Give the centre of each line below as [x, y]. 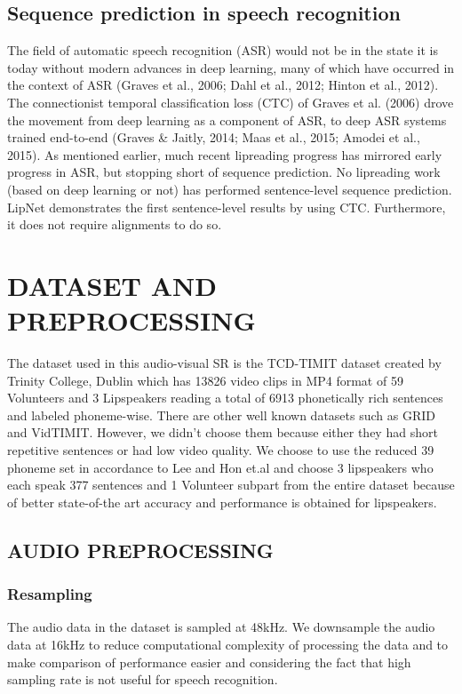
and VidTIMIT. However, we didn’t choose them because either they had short [223, 432]
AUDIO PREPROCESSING [140, 550]
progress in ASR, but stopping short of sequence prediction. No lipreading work [224, 172]
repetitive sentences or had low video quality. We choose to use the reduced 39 [221, 450]
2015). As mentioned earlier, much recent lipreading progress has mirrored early [225, 154]
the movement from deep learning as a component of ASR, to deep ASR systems [227, 120]
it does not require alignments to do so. [115, 224]
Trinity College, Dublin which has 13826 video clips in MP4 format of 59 [205, 380]
